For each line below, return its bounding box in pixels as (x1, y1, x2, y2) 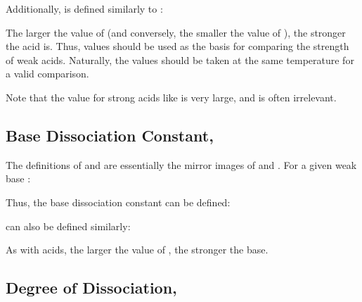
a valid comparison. (6, 66, 89, 81)
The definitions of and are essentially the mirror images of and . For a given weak (6, 157, 357, 172)
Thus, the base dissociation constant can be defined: (6, 194, 231, 209)
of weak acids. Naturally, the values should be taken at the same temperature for (6, 52, 354, 67)
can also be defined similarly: (6, 218, 131, 233)
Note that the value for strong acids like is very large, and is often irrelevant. (6, 89, 337, 104)
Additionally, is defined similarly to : (6, 1, 163, 15)
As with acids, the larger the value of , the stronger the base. (6, 242, 269, 257)
